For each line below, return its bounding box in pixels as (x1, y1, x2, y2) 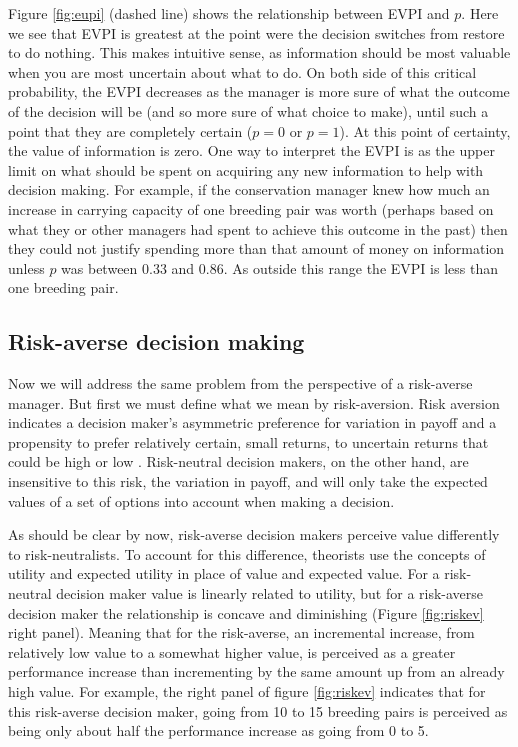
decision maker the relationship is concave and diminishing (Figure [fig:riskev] (8, 602, 484, 623)
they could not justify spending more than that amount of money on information (8, 238, 505, 259)
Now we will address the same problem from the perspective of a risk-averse (8, 373, 473, 394)
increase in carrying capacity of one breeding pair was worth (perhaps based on (8, 198, 494, 219)
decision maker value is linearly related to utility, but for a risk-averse (56, 583, 484, 604)
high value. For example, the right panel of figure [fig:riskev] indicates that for (8, 681, 486, 702)
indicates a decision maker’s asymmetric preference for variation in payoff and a (8, 412, 497, 433)
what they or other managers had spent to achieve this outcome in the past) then (8, 218, 508, 239)
